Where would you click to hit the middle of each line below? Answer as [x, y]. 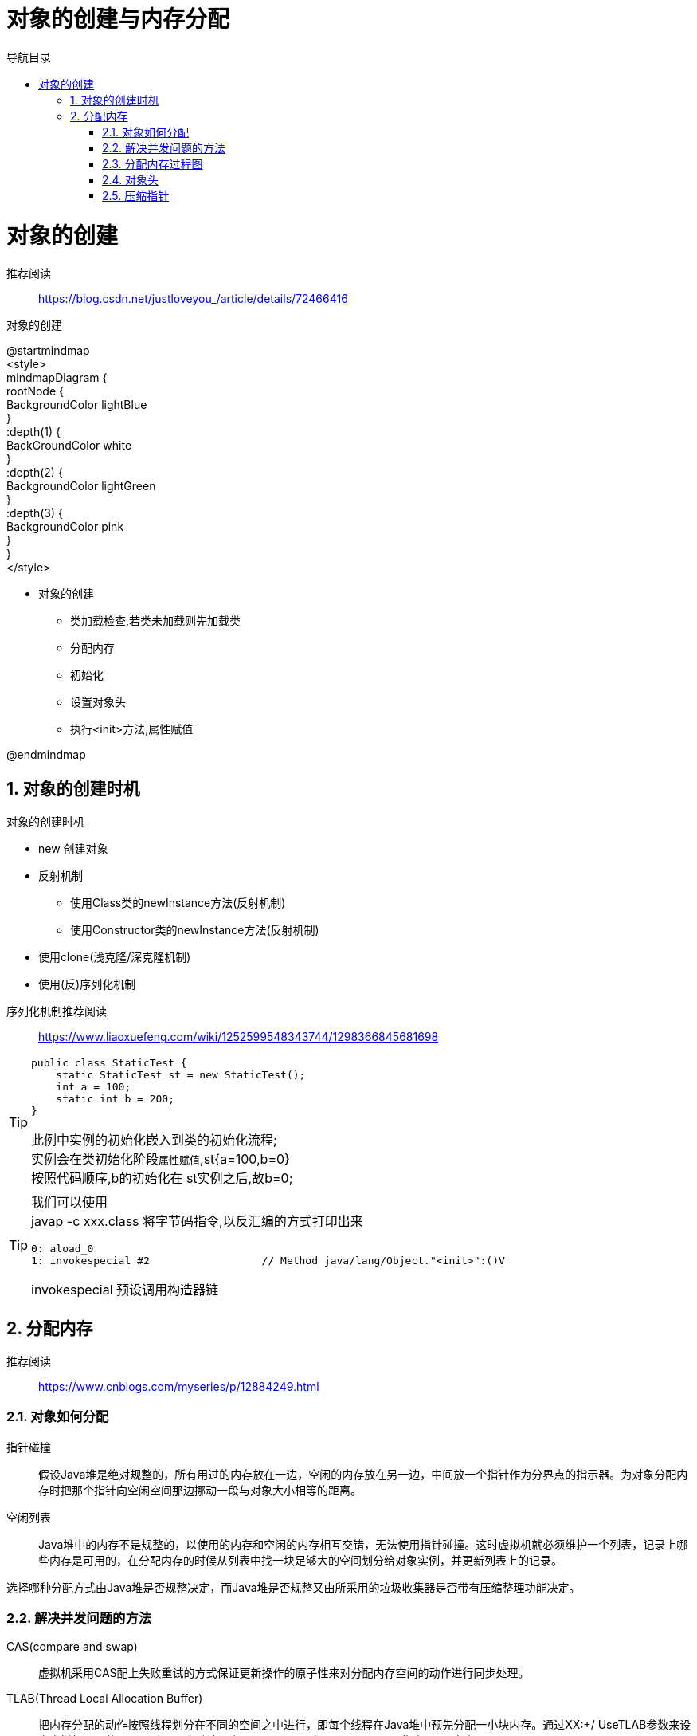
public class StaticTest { [109, 1063]
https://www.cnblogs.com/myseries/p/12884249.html [179, 1386]
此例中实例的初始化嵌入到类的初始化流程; [154, 1140]
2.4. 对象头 [131, 179]
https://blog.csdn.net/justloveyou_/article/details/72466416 [193, 299]
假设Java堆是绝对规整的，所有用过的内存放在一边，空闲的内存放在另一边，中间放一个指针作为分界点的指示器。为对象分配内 [363, 1474]
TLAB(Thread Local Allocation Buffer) [105, 1699]
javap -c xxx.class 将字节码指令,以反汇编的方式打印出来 [197, 1221]
